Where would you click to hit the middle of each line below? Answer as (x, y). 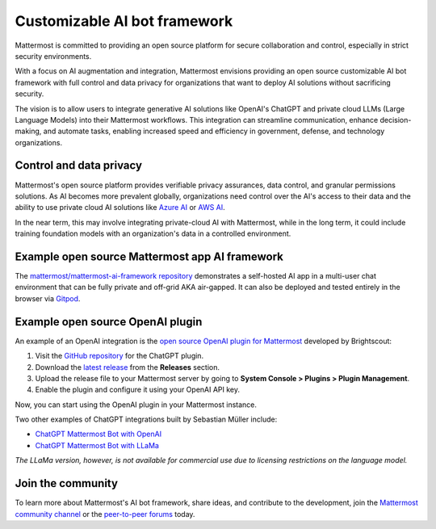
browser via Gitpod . (48, 298)
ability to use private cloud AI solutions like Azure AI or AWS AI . (120, 208)
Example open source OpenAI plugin (109, 322)
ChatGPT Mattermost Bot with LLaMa (97, 445)
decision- (396, 120)
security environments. (53, 56)
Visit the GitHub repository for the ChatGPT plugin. (119, 356)
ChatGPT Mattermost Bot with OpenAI (98, 434)
